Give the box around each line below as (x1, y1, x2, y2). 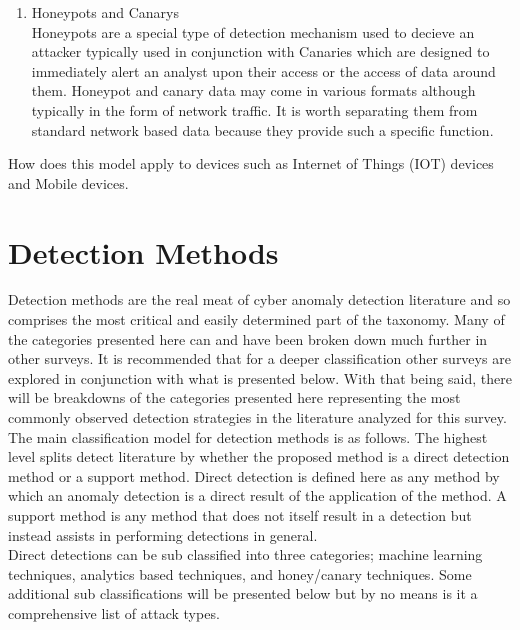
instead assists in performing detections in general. (8, 524, 318, 545)
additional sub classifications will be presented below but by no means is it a (8, 583, 478, 604)
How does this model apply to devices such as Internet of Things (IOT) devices (8, 153, 494, 174)
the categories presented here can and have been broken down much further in (8, 328, 488, 349)
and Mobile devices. (8, 172, 129, 193)
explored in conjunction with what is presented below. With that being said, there (8, 367, 512, 388)
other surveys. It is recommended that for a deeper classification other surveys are (8, 348, 511, 369)
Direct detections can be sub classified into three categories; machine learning (8, 544, 483, 565)
